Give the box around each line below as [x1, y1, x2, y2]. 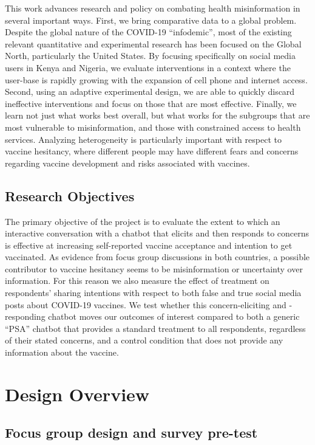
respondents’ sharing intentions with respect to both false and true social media [5, 286, 302, 299]
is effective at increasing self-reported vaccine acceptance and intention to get [5, 238, 293, 251]
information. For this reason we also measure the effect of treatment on [5, 274, 269, 287]
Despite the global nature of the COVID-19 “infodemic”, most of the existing [5, 26, 292, 38]
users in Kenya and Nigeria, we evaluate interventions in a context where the [5, 61, 291, 74]
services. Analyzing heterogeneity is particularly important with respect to [5, 133, 282, 145]
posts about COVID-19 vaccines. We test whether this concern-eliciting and [5, 298, 286, 311]
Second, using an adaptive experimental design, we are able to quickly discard [5, 85, 295, 98]
